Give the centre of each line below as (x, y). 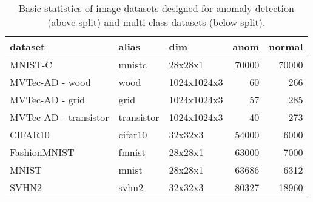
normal (286, 46)
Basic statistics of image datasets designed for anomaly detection (156, 8)
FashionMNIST (42, 152)
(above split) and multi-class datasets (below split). (156, 22)
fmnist (132, 152)
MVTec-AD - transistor (59, 117)
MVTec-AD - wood (50, 82)
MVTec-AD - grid (48, 99)
